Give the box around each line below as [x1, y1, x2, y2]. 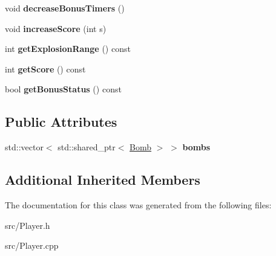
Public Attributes [5, 112, 117, 131]
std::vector [5, 141, 44, 153]
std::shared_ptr [57, 141, 116, 153]
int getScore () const [5, 62, 86, 75]
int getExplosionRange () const [5, 42, 131, 55]
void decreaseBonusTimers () [5, 2, 125, 14]
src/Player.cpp [5, 239, 59, 252]
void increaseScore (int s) [5, 22, 107, 34]
